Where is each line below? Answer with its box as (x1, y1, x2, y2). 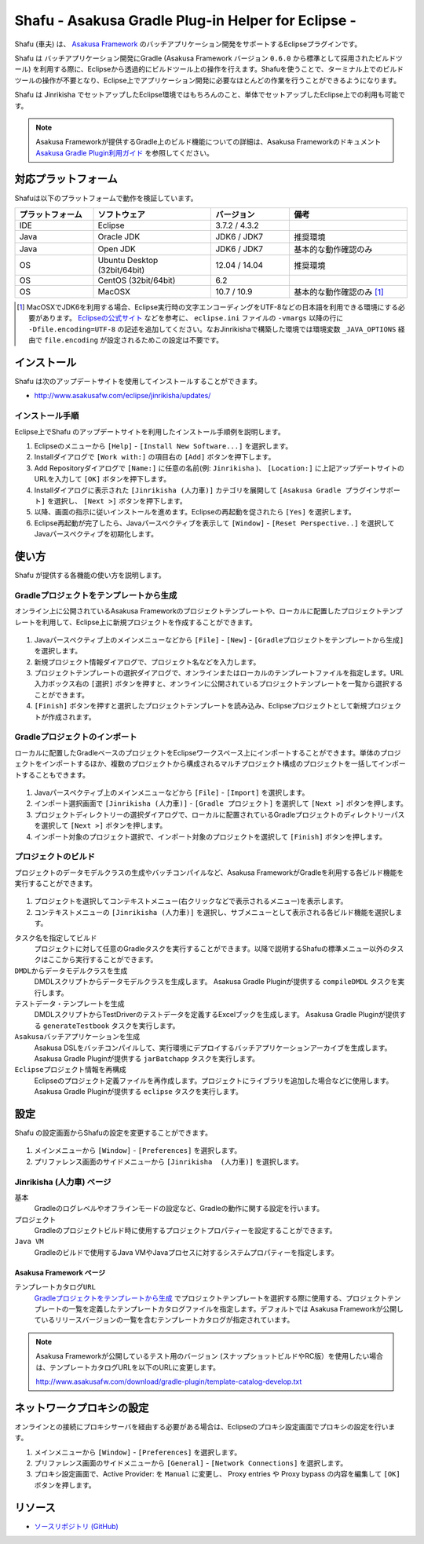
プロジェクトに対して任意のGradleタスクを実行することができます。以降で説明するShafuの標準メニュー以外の (34, 944, 390, 953)
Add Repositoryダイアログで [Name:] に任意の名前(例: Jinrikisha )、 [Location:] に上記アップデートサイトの (34, 463, 404, 473)
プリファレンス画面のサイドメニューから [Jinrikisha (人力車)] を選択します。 (34, 1157, 304, 1166)
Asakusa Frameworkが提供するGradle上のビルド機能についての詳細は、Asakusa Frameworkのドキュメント (35, 137, 382, 147)
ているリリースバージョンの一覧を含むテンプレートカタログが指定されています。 (34, 1315, 294, 1325)
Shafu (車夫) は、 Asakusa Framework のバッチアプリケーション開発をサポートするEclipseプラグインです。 (14, 39, 362, 49)
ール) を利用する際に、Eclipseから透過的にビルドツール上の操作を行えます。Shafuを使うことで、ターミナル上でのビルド (14, 64, 404, 74)
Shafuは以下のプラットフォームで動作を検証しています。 (14, 193, 198, 203)
